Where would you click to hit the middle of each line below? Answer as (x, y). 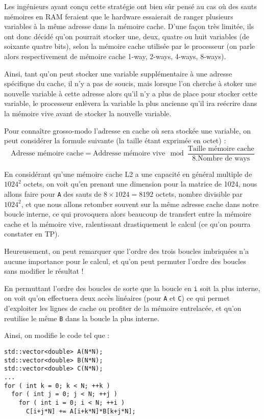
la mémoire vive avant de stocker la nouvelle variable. (88, 113)
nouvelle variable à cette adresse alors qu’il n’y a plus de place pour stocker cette (131, 93)
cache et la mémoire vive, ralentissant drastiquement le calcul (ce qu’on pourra (127, 224)
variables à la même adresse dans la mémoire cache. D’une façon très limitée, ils (129, 26)
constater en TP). (32, 234)
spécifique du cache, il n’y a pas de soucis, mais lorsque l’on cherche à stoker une (130, 83)
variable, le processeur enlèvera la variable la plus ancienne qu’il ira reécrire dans (131, 103)
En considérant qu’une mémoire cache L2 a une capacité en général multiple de (128, 174)
